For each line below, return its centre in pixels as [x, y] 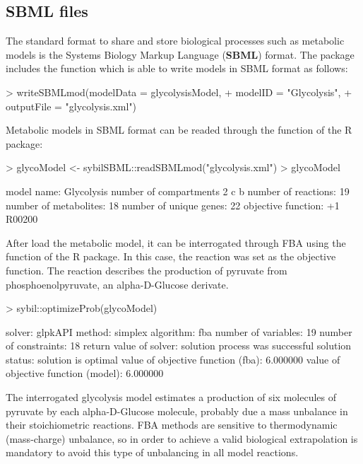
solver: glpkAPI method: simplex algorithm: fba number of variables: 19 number [179, 331]
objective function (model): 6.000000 [85, 373]
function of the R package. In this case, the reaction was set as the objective [171, 256]
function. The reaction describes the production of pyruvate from [147, 270]
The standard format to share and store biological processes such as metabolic [175, 41]
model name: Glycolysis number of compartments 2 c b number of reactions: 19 [178, 191]
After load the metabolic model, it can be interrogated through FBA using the [176, 242]
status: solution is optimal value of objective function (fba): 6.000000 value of [173, 359]
